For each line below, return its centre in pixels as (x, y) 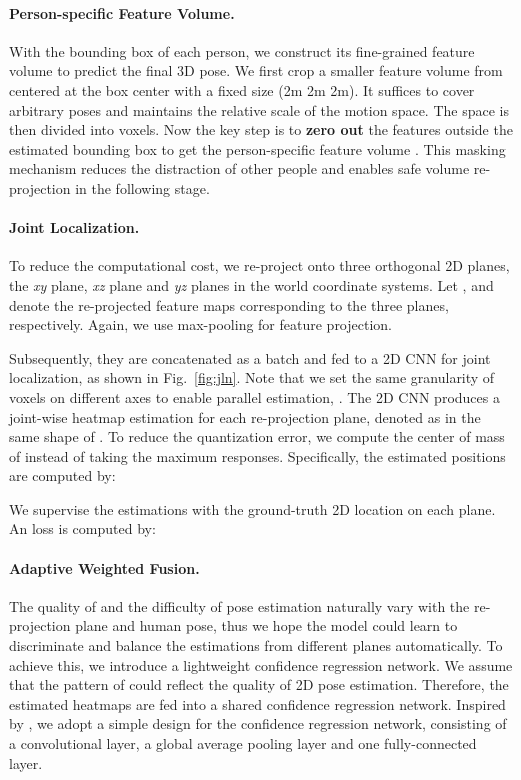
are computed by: (62, 475)
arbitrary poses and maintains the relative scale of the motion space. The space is (259, 109)
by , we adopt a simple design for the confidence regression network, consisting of (258, 723)
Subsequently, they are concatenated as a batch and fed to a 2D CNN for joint (250, 357)
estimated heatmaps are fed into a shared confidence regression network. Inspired (257, 703)
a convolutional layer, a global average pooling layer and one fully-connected (243, 743)
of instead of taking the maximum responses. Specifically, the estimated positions (257, 455)
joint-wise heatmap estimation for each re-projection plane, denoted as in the (245, 416)
